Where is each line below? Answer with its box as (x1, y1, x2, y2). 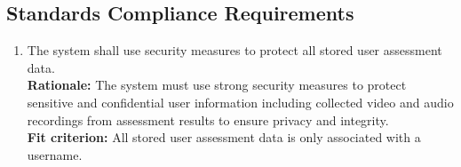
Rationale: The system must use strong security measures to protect (27, 76, 407, 94)
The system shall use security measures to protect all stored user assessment (27, 41, 442, 60)
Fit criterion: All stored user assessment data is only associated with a (27, 128, 421, 147)
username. (27, 145, 83, 163)
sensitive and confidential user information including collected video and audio (27, 92, 454, 111)
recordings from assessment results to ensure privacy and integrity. (27, 110, 389, 129)
